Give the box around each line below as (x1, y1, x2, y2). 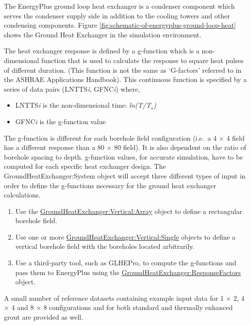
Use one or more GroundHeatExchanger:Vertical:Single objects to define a (15, 231, 236, 242)
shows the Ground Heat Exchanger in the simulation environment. (4, 29, 201, 39)
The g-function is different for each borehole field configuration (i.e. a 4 (4, 132, 217, 143)
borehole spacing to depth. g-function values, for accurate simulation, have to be (4, 151, 243, 162)
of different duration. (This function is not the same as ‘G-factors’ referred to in (4, 65, 242, 75)
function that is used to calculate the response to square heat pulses (41, 55, 244, 65)
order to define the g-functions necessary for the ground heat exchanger (4, 180, 217, 190)
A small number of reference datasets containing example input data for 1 (4, 292, 224, 303)
